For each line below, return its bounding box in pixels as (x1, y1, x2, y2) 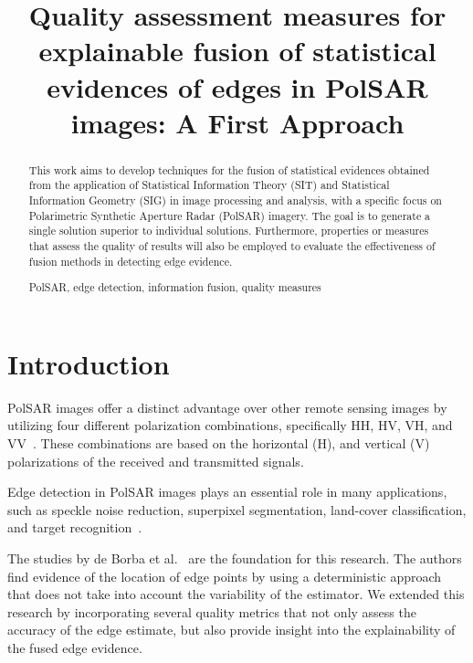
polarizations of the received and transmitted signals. (7, 451, 304, 470)
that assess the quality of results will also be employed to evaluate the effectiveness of (28, 238, 436, 254)
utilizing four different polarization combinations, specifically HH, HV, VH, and (7, 416, 453, 435)
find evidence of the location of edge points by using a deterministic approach (7, 566, 442, 585)
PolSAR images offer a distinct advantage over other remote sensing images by (7, 397, 447, 416)
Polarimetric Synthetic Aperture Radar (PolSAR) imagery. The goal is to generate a (28, 207, 431, 223)
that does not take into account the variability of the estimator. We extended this (7, 584, 465, 604)
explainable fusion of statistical (38, 32, 436, 69)
